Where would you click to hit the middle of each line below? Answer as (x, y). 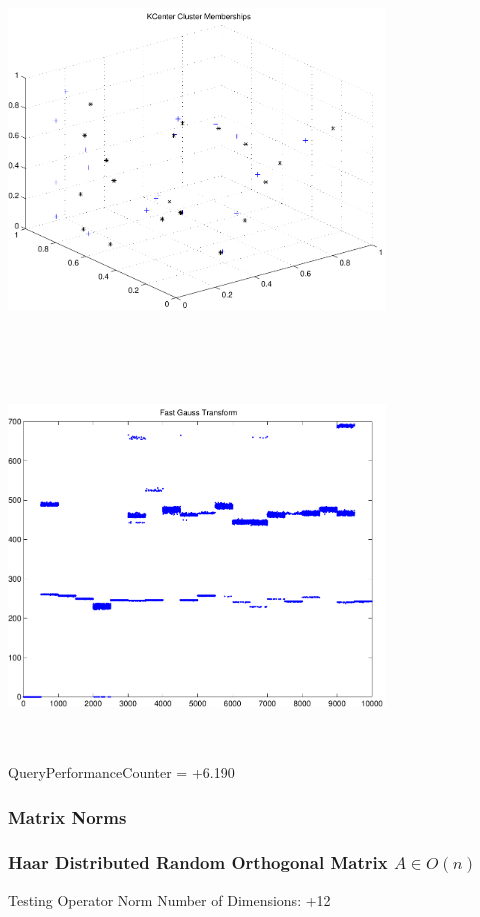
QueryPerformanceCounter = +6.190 (121, 772)
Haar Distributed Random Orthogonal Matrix (198, 862)
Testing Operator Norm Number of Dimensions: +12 (169, 899)
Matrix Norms (67, 816)
